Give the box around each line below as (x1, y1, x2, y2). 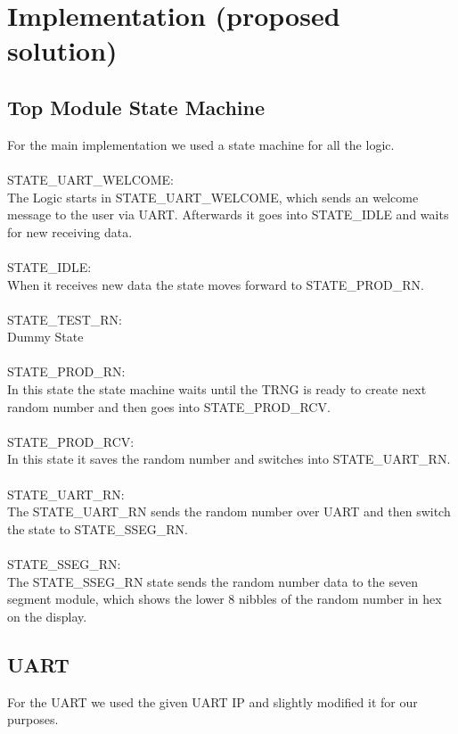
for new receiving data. (7, 222, 133, 241)
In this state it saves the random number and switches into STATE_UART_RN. (7, 449, 451, 468)
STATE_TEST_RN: (7, 309, 122, 328)
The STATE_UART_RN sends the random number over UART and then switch (7, 502, 451, 521)
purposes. (7, 710, 59, 729)
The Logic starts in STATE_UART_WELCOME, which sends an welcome (7, 187, 419, 206)
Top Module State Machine (7, 93, 266, 120)
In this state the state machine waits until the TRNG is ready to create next (7, 380, 427, 399)
